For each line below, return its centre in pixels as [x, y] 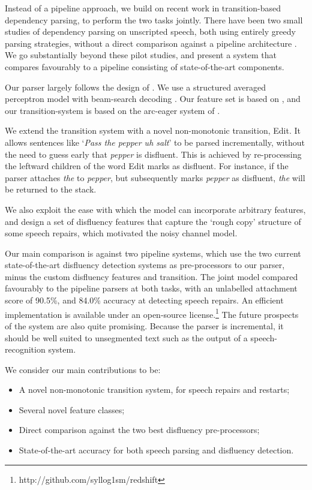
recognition [25, 349]
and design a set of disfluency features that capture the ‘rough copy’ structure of [153, 221]
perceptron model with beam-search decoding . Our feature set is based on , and [153, 99]
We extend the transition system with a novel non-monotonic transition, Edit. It [153, 130]
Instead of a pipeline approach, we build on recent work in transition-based [143, 8]
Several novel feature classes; [72, 409]
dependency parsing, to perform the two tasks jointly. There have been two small [154, 19]
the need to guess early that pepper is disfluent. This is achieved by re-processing [153, 154]
